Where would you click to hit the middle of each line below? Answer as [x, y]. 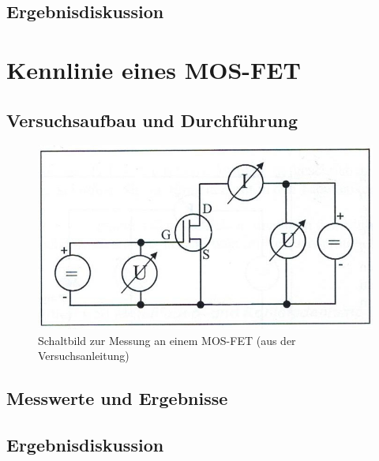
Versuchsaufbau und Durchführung [152, 120]
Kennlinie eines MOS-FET [154, 69]
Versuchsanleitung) [84, 356]
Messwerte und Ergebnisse [117, 398]
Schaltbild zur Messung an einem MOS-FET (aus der [167, 340]
